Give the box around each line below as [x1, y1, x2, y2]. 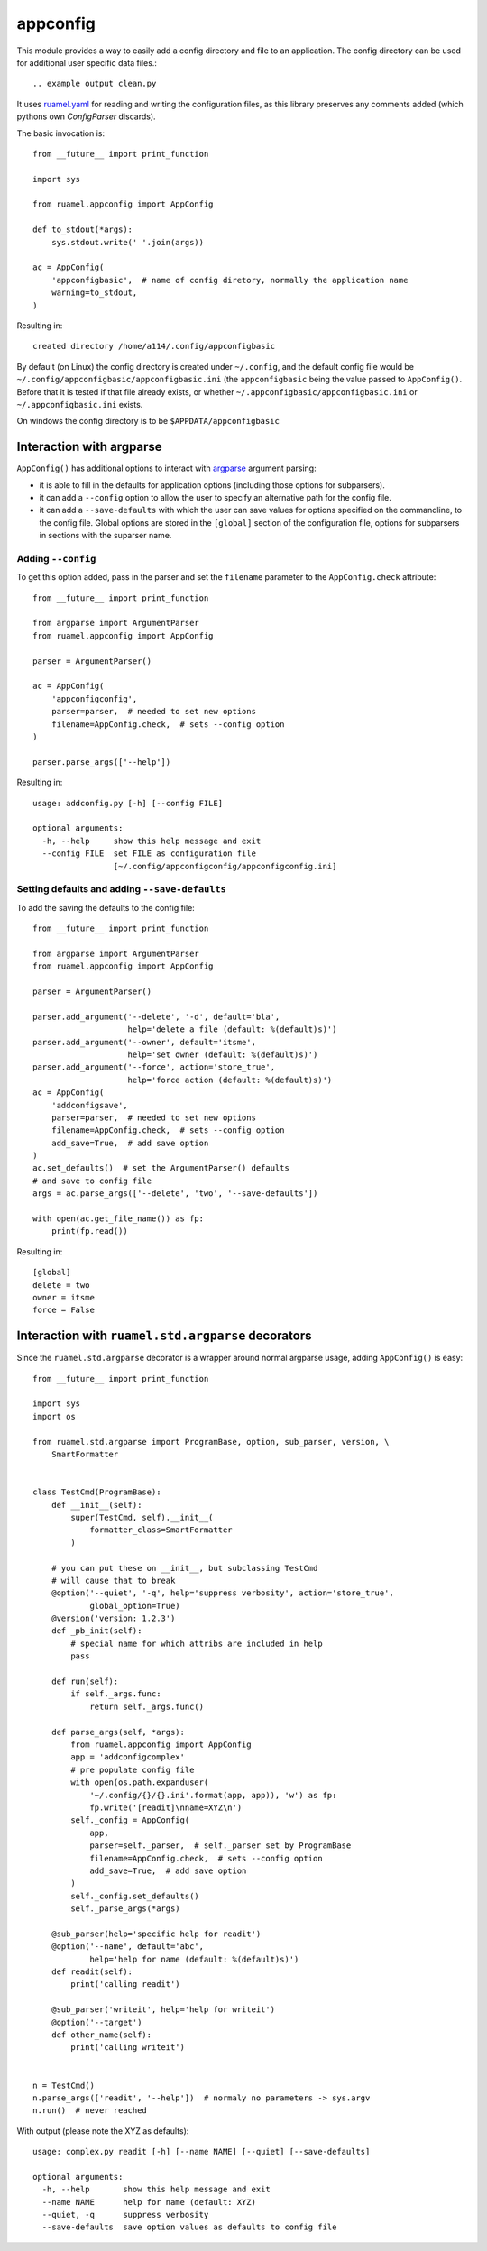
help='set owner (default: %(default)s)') [127, 1049, 318, 1060]
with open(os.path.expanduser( [70, 1778, 209, 1787]
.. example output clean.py [32, 78, 157, 89]
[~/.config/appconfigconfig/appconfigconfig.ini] [113, 861, 337, 871]
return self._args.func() [89, 1701, 205, 1712]
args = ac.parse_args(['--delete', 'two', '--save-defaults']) [32, 1189, 318, 1199]
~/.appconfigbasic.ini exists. [16, 399, 143, 409]
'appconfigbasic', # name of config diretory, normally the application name [51, 275, 409, 285]
